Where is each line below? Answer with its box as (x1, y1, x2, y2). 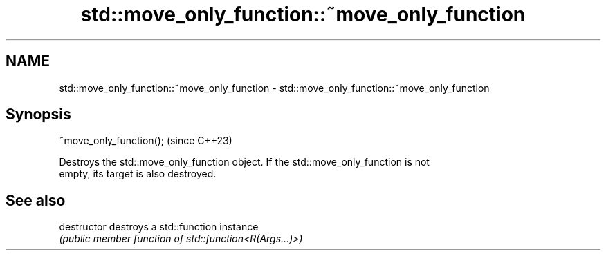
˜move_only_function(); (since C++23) (59, 135, 232, 147)
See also (6, 191, 66, 209)
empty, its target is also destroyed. (59, 168, 217, 180)
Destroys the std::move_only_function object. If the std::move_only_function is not (59, 156, 430, 168)
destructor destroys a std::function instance (59, 221, 259, 233)
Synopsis (6, 106, 71, 124)
